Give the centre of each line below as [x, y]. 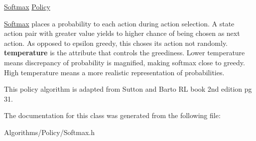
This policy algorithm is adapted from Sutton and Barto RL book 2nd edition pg [128, 89]
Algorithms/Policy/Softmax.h [49, 132]
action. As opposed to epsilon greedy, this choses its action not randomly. [116, 43]
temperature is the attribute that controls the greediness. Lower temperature [125, 53]
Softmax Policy [27, 6]
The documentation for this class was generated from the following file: [112, 115]
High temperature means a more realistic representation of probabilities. [114, 72]
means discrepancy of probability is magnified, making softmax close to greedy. [125, 62]
